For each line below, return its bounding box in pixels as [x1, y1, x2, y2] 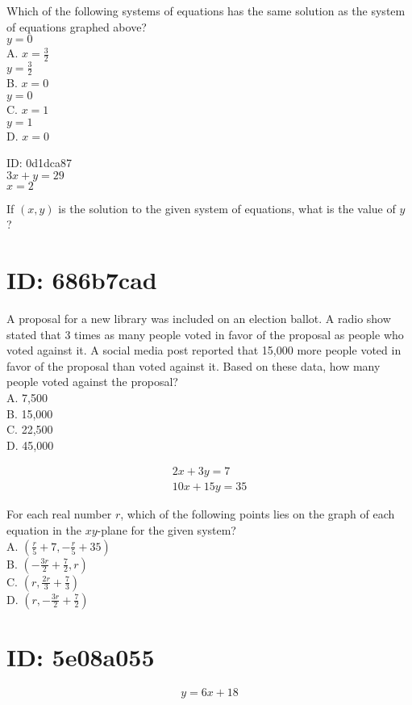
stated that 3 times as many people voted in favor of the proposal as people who [6, 325, 404, 342]
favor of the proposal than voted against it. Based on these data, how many [6, 357, 381, 374]
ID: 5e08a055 [6, 640, 155, 673]
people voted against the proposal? [6, 373, 178, 390]
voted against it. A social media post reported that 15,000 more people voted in [6, 342, 402, 359]
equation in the [6, 522, 81, 539]
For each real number [6, 506, 112, 522]
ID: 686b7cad [6, 263, 157, 296]
